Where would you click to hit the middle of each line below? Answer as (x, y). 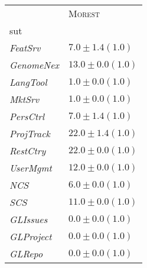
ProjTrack (30, 133)
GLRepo (26, 254)
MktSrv (24, 99)
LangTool (28, 82)
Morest (84, 13)
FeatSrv (25, 48)
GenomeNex (35, 65)
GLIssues (29, 219)
